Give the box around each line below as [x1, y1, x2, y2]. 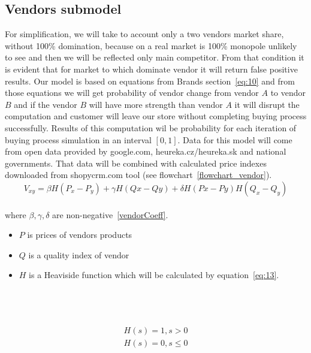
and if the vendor [14, 98, 77, 110]
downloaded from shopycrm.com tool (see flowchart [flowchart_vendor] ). [5, 168, 272, 181]
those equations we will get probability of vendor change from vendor [5, 86, 259, 99]
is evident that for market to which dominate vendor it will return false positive [5, 62, 298, 75]
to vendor [270, 86, 306, 99]
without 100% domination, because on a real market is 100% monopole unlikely [5, 39, 297, 52]
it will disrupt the [234, 98, 300, 110]
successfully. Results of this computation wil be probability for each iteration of [5, 121, 297, 134]
